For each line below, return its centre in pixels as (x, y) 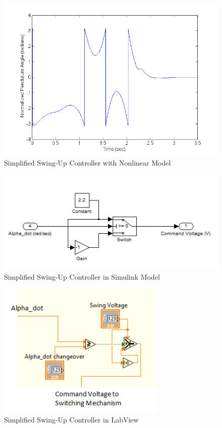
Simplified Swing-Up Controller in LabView (71, 420)
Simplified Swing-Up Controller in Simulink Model (82, 276)
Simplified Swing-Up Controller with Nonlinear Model (88, 163)
